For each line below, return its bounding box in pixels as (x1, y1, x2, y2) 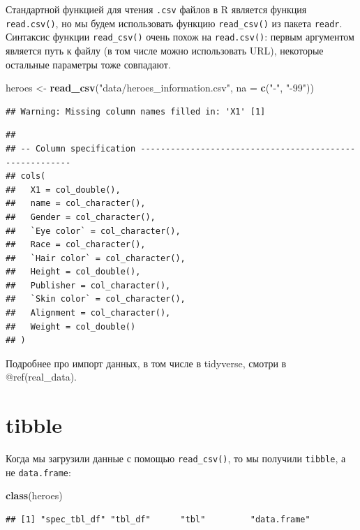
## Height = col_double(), (6, 267, 141, 277)
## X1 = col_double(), (6, 184, 121, 195)
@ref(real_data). (6, 369, 77, 384)
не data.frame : (6, 464, 71, 479)
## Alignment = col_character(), (6, 308, 171, 318)
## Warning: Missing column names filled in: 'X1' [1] (6, 106, 266, 117)
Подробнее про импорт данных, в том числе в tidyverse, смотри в (6, 355, 287, 370)
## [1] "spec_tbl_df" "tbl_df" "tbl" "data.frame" (6, 515, 310, 525)
